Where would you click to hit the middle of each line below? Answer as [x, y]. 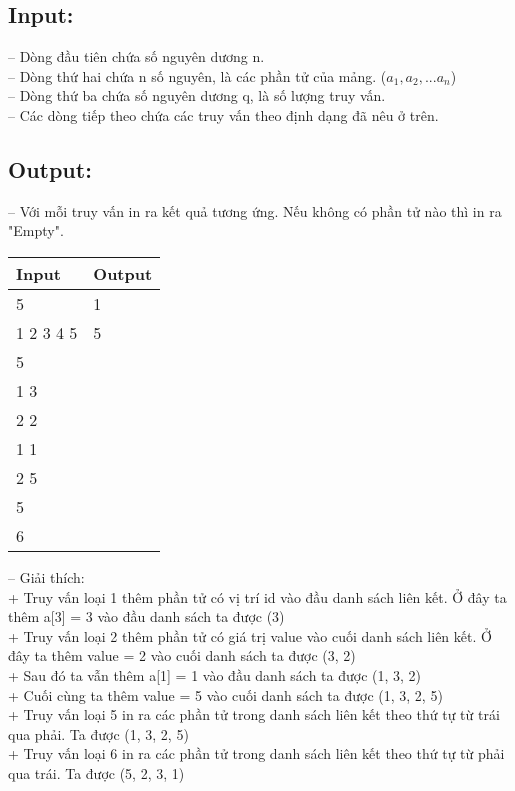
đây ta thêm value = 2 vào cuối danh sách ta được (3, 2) [182, 655]
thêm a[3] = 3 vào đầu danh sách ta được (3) [146, 616]
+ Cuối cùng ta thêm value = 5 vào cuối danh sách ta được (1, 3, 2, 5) [225, 694]
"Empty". [36, 230]
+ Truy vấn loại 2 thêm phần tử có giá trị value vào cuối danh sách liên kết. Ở [250, 635]
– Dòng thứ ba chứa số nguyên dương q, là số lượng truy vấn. [197, 95]
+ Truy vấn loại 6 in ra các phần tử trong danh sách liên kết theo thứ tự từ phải [256, 753]
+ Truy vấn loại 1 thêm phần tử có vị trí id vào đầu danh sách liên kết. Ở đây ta [257, 596]
